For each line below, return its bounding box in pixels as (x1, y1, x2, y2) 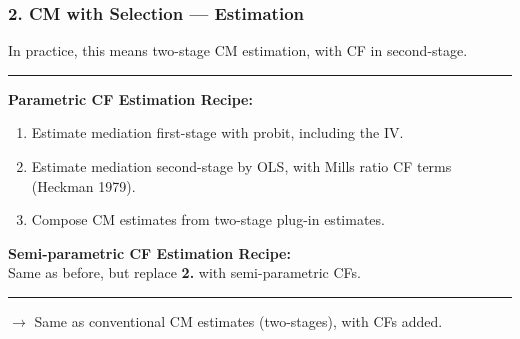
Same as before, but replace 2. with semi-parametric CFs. (8, 262, 361, 283)
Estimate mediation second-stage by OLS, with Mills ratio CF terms (31, 156, 452, 176)
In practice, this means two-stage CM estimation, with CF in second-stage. (8, 40, 468, 61)
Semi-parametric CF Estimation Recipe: (8, 242, 291, 263)
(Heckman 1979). (31, 175, 136, 196)
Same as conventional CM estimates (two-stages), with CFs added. (34, 310, 443, 331)
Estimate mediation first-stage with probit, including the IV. (31, 122, 404, 143)
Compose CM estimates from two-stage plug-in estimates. (31, 209, 385, 230)
